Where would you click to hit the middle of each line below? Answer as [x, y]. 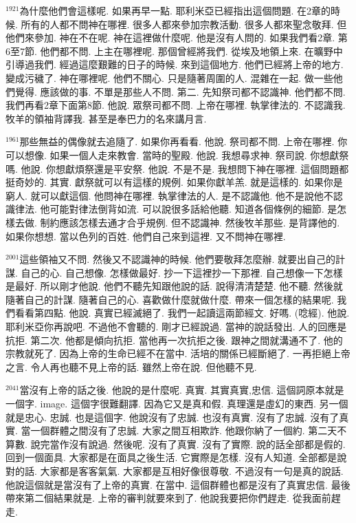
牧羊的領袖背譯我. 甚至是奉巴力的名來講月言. [106, 118]
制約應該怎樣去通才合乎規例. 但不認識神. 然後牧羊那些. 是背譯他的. [190, 222]
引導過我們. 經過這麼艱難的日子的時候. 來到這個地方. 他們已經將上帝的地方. [175, 64]
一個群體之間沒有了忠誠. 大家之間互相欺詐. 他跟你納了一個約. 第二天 [184, 430]
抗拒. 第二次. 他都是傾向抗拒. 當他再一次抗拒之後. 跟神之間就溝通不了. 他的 [174, 340]
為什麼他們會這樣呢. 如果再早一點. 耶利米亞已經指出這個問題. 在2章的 [175, 10]
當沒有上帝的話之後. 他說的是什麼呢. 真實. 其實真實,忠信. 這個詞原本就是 [182, 390]
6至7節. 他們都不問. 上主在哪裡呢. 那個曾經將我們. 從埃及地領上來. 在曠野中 [174, 51]
